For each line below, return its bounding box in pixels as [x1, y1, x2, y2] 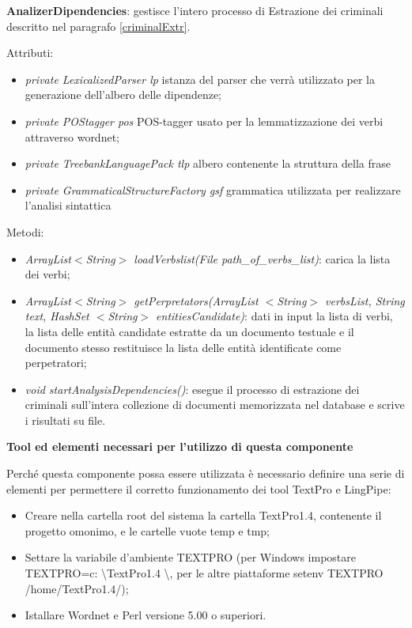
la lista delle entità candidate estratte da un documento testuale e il [25, 323, 354, 339]
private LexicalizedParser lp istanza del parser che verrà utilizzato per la [25, 70, 376, 87]
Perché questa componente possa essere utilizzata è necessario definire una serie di [6, 465, 405, 482]
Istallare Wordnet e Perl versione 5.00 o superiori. [25, 607, 266, 623]
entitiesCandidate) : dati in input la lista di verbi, [156, 308, 393, 324]
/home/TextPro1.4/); [25, 580, 129, 596]
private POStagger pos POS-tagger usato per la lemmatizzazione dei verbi [25, 112, 384, 129]
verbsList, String [325, 292, 405, 308]
